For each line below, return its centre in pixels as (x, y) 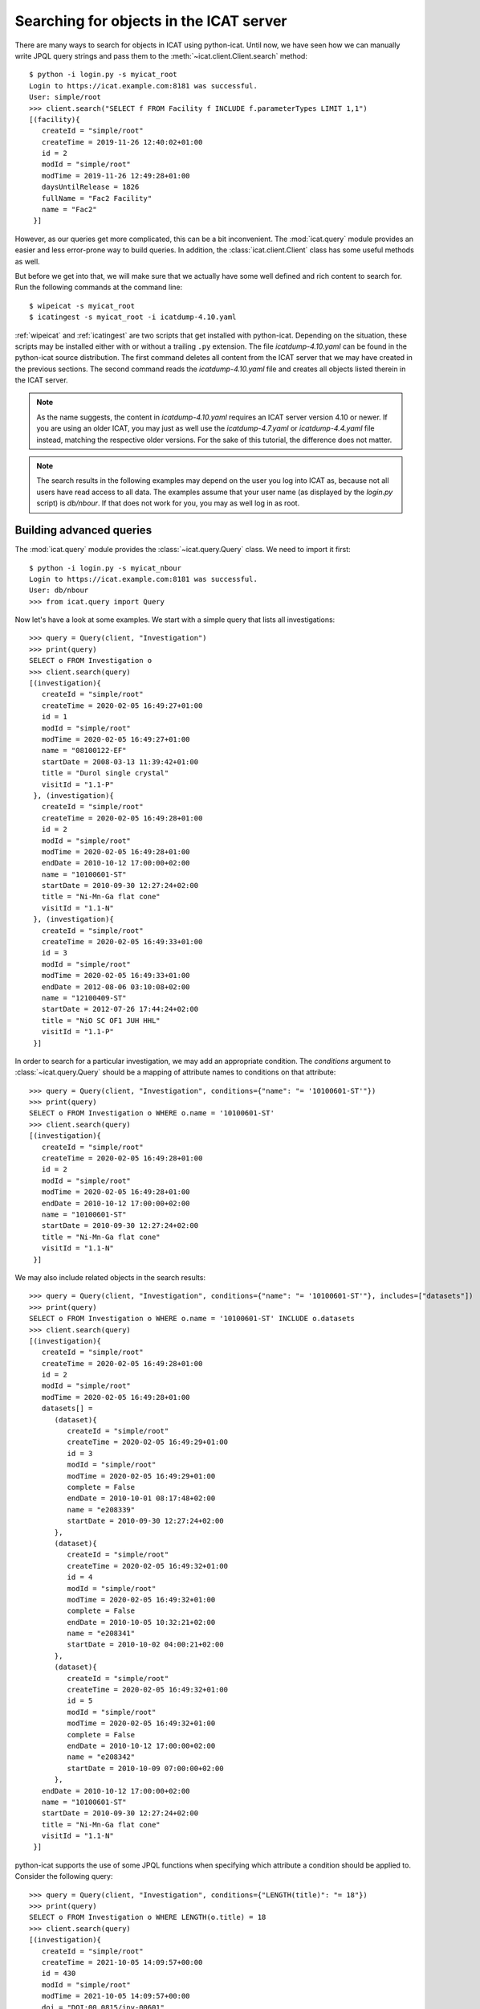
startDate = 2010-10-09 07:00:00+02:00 (145, 1768)
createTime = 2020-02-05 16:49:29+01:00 (148, 1442)
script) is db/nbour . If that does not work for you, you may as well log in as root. (168, 503)
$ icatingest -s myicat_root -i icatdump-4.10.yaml (133, 317)
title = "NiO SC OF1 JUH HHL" (101, 1020)
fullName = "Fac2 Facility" (97, 198)
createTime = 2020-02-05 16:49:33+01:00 (122, 942)
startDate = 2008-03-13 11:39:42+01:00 (120, 762)
